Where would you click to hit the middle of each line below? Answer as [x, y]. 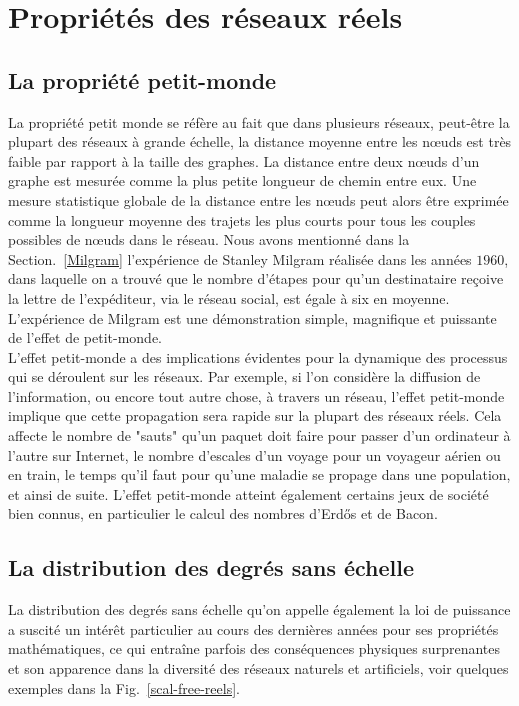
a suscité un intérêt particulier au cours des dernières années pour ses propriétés [253, 628]
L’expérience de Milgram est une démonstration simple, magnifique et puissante [252, 317]
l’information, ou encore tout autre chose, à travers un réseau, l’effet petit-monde [256, 395]
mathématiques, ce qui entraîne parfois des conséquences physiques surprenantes [254, 648]
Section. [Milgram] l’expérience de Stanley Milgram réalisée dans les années [240, 258]
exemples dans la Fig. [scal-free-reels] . [124, 687]
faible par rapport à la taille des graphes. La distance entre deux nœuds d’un [244, 160]
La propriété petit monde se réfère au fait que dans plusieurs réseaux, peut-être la [259, 121]
